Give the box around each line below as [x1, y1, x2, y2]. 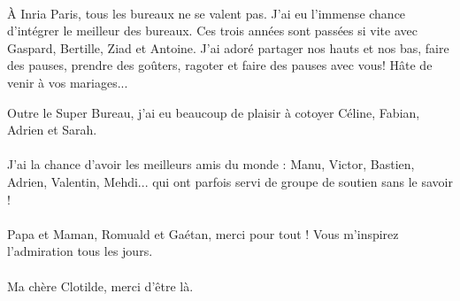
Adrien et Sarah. [7, 120, 97, 139]
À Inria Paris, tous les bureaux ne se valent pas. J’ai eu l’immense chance [7, 4, 406, 22]
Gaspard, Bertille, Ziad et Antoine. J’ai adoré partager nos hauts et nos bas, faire [7, 38, 449, 57]
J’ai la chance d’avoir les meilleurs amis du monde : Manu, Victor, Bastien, [7, 155, 415, 174]
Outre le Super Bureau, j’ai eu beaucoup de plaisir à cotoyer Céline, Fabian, [7, 103, 420, 121]
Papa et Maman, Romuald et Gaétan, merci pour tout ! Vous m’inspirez [7, 224, 399, 243]
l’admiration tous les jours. [7, 242, 153, 260]
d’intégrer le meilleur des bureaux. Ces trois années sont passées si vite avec [7, 21, 418, 40]
